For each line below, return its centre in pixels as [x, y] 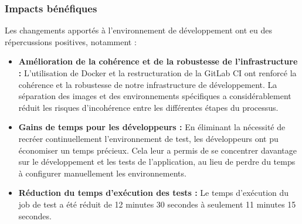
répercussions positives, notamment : [71, 41]
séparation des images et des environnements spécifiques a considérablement [155, 96]
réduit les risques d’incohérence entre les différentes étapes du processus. [148, 107]
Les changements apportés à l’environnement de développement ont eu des [138, 30]
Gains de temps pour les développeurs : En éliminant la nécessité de [152, 127]
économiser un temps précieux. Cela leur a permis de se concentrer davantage [157, 150]
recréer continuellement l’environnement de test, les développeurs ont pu [148, 138]
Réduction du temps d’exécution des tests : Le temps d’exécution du [154, 193]
